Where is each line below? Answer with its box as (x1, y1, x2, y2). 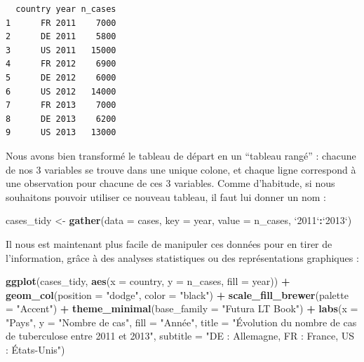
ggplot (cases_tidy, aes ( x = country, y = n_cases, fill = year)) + (6, 274, 290, 288)
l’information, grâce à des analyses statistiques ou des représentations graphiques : (6, 250, 359, 265)
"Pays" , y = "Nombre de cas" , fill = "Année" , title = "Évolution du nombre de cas (6, 314, 357, 329)
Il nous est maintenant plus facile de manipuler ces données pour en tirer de (6, 236, 332, 251)
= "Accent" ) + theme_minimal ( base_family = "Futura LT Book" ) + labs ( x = (6, 301, 358, 316)
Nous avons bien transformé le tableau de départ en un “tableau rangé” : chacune (6, 148, 356, 162)
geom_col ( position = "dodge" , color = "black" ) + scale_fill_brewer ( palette (6, 287, 349, 302)
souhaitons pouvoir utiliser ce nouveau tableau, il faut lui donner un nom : (6, 189, 326, 204)
